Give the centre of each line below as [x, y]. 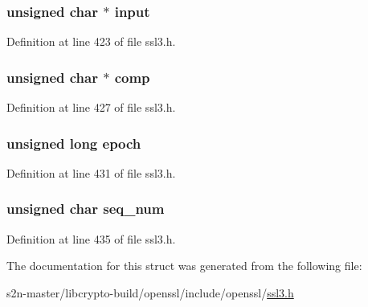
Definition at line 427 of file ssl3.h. [91, 107]
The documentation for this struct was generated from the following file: [184, 266]
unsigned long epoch [74, 143]
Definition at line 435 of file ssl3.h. [91, 238]
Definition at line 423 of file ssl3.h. [91, 41]
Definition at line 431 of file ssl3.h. [91, 172]
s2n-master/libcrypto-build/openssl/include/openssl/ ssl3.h [150, 292]
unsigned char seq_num [86, 209]
